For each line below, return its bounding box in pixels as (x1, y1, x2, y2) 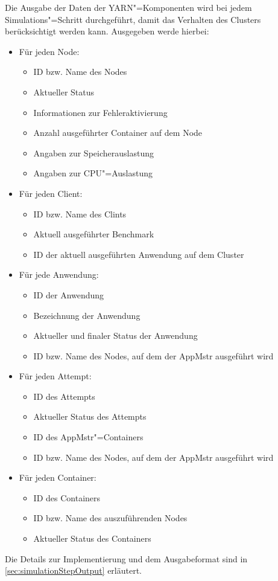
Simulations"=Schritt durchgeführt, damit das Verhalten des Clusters (5, 13, 261, 25)
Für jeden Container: (19, 471, 96, 484)
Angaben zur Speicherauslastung (33, 146, 154, 159)
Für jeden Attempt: (19, 370, 92, 382)
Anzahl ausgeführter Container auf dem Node (33, 126, 203, 139)
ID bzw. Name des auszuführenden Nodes (33, 512, 188, 524)
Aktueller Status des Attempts (33, 410, 147, 423)
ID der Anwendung (33, 288, 104, 301)
